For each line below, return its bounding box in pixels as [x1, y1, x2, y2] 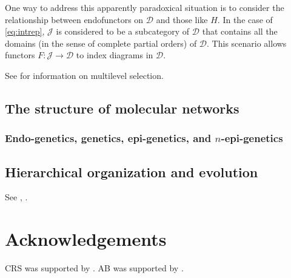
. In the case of [217, 13, 273, 25]
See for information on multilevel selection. [5, 69, 164, 81]
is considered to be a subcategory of [56, 25, 190, 38]
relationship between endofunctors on [5, 13, 144, 25]
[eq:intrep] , [5, 25, 45, 38]
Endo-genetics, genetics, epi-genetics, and [5, 131, 212, 146]
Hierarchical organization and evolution [5, 162, 258, 181]
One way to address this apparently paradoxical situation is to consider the [5, 1, 284, 13]
